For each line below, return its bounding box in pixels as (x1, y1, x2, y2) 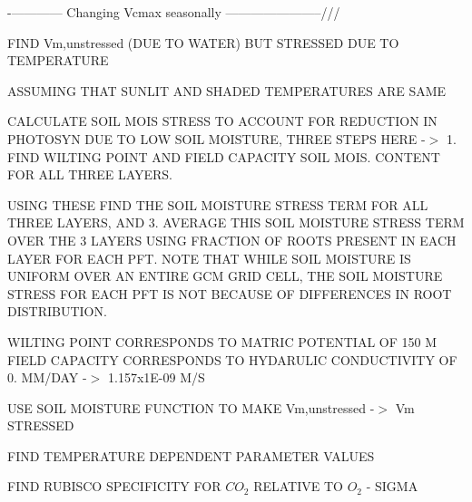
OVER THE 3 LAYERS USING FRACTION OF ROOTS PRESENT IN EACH (7, 230, 457, 249)
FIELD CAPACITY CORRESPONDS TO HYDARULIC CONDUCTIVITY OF (7, 350, 457, 369)
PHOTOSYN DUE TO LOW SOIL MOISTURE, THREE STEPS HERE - (7, 129, 426, 148)
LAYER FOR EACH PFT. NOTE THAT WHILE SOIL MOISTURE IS (7, 248, 411, 267)
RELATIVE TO (253, 477, 343, 496)
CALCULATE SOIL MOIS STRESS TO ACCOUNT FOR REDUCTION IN (7, 111, 438, 130)
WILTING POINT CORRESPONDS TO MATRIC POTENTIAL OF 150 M (7, 332, 438, 351)
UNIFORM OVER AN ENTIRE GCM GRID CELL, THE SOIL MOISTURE (7, 266, 443, 285)
